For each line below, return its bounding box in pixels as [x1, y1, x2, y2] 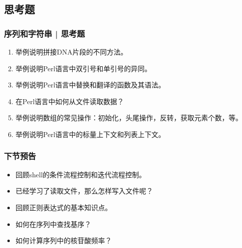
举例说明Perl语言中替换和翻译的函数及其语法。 [15, 80, 165, 90]
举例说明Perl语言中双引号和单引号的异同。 [15, 63, 152, 73]
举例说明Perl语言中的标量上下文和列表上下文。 [15, 129, 165, 139]
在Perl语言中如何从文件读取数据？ [15, 96, 124, 106]
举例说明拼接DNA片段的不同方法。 [15, 47, 128, 56]
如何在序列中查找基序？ [15, 219, 91, 229]
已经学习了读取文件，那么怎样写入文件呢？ [15, 186, 153, 196]
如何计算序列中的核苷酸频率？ [15, 235, 112, 246]
